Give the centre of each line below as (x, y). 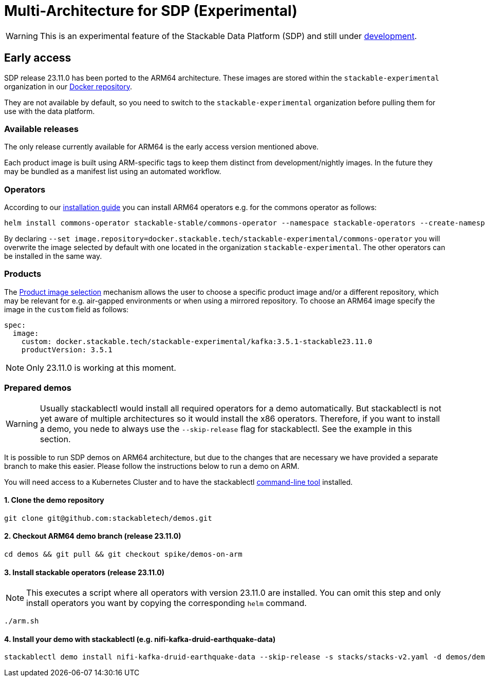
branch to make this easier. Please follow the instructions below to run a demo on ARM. (152, 466)
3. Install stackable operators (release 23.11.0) (84, 572)
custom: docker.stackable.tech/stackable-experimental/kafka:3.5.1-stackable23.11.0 (197, 341)
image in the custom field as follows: (67, 309)
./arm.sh (22, 621)
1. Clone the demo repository (54, 500)
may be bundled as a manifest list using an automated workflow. (113, 172)
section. (55, 439)
